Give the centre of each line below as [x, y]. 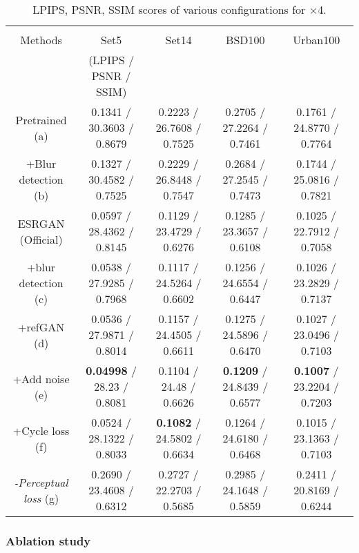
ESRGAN [41, 223]
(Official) [41, 239]
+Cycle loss [41, 430]
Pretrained [41, 119]
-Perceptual [41, 482]
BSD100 [245, 40]
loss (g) [41, 498]
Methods [41, 40]
